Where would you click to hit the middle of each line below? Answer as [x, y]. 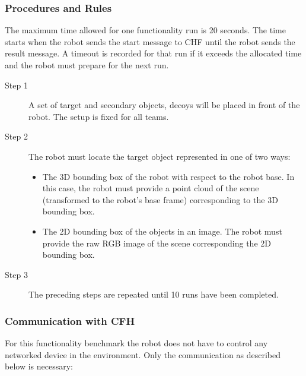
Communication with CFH [70, 320]
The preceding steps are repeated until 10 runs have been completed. [154, 294]
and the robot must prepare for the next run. [87, 65]
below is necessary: [39, 366]
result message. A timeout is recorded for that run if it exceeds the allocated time [153, 53]
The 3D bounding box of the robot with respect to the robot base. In [168, 176]
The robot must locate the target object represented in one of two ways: [160, 156]
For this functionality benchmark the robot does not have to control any [136, 343]
